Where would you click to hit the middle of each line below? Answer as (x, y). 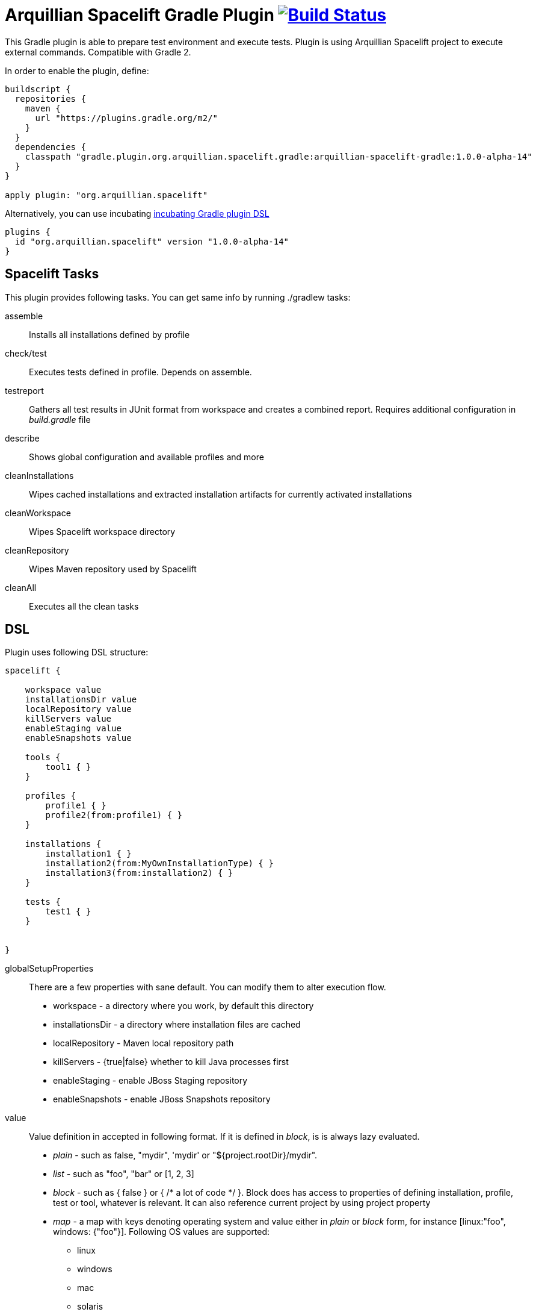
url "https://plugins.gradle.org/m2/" (127, 118)
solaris (90, 1307)
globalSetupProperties (49, 969)
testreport (24, 390)
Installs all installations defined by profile (109, 334)
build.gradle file (60, 419)
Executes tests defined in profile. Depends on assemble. (140, 372)
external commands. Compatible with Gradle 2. (98, 52)
